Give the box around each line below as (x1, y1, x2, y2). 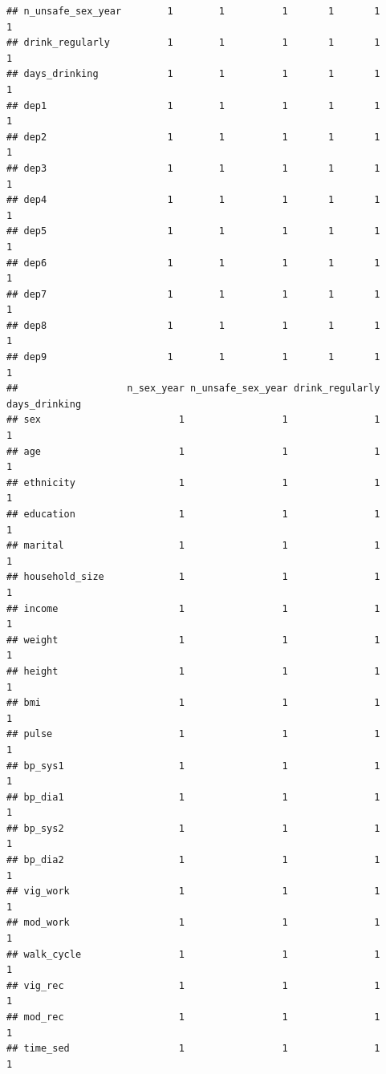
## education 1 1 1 (6, 509, 380, 520)
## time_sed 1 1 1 (6, 1043, 380, 1055)
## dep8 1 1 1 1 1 (6, 319, 380, 331)
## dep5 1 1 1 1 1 (6, 225, 380, 237)
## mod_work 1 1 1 (6, 917, 380, 929)
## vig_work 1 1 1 (6, 886, 380, 898)
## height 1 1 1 (6, 665, 380, 677)
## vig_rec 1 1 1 (6, 979, 380, 991)
